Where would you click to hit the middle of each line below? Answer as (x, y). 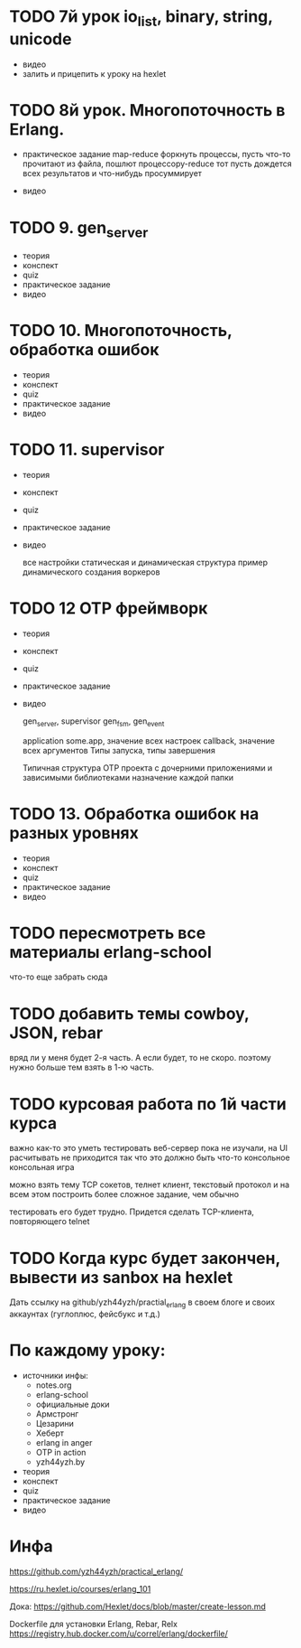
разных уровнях (74, 833)
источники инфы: (55, 1376)
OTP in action (61, 1453)
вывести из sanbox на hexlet (121, 1277)
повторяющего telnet (50, 1222)
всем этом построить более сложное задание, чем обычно (124, 1194)
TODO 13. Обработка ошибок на (134, 814)
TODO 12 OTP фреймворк (109, 609)
